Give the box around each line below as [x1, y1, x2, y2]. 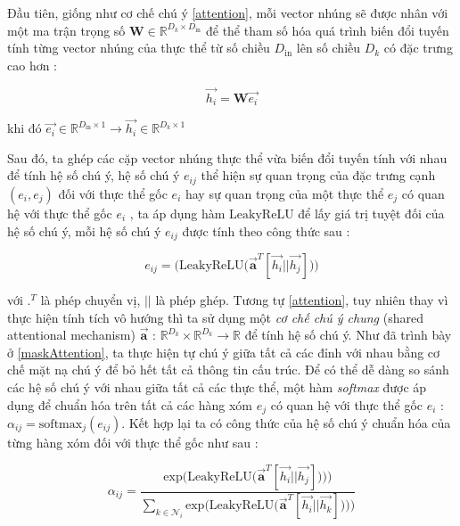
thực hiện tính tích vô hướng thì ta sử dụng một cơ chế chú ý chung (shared [7, 308, 423, 326]
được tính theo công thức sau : [182, 221, 350, 240]
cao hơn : [7, 55, 57, 74]
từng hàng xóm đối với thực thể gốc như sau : [7, 432, 259, 451]
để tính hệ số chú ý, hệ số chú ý [7, 166, 180, 185]
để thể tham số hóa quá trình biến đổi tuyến [205, 21, 449, 39]
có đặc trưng [383, 38, 453, 57]
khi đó [7, 119, 42, 137]
